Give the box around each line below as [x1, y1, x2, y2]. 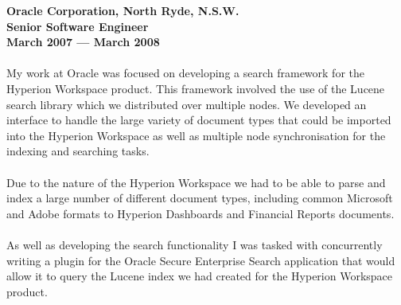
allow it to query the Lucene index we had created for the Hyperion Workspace [6, 268, 393, 284]
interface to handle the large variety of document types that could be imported [6, 111, 391, 128]
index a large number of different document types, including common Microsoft [6, 190, 393, 206]
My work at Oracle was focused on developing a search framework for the [6, 65, 364, 81]
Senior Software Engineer [6, 18, 149, 34]
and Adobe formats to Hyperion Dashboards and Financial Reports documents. [6, 205, 395, 221]
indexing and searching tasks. [6, 143, 150, 159]
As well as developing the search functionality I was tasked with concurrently [6, 236, 383, 252]
